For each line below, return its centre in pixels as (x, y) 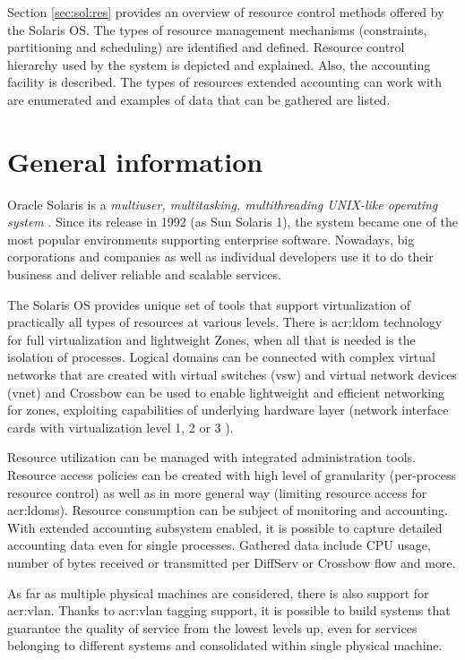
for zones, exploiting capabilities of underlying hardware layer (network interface (228, 410)
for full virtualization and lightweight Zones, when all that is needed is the (211, 339)
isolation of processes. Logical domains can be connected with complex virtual (221, 357)
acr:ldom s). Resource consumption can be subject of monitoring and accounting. (228, 510)
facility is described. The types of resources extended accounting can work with (225, 82)
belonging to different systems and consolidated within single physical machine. (225, 645)
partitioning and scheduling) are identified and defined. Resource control (206, 47)
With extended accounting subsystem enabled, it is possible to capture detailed (225, 527)
